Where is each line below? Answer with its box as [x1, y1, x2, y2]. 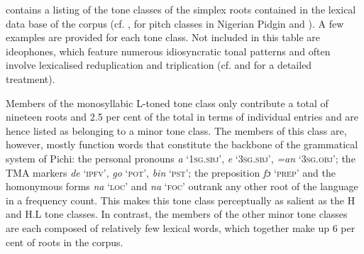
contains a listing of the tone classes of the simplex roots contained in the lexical [6, 2, 356, 16]
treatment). [6, 71, 55, 86]
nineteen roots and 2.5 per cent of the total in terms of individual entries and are [6, 109, 359, 124]
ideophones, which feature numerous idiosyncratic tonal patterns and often [6, 43, 331, 58]
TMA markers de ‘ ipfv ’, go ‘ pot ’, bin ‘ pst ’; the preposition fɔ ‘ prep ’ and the [6, 165, 336, 180]
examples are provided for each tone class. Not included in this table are [6, 30, 321, 45]
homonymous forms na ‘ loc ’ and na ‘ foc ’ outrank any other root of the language [6, 179, 358, 194]
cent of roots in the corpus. [6, 234, 123, 249]
